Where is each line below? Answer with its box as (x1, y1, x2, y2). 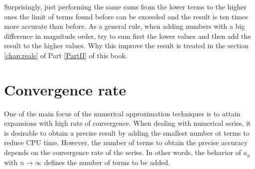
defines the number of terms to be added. (44, 157, 170, 167)
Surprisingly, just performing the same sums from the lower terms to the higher (4, 1, 247, 11)
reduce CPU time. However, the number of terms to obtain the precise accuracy (4, 137, 248, 148)
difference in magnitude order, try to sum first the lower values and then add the (4, 30, 251, 41)
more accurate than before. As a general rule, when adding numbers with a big (4, 21, 245, 31)
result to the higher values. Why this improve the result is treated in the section (4, 40, 249, 51)
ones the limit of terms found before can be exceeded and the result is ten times (4, 11, 248, 21)
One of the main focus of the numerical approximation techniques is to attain (4, 108, 241, 118)
